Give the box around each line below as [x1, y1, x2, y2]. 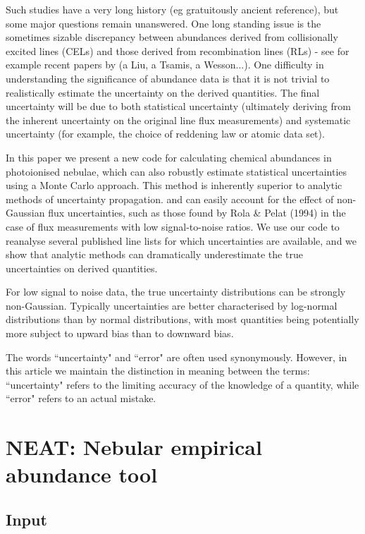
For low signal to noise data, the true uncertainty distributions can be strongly [6, 284, 346, 299]
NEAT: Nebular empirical [6, 432, 262, 461]
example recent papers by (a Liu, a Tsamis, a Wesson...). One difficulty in [6, 57, 324, 72]
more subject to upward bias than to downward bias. [6, 326, 234, 341]
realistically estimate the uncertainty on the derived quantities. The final [6, 85, 320, 99]
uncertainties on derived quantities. [6, 260, 158, 275]
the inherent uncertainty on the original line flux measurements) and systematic [6, 112, 351, 127]
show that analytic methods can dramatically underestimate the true [6, 247, 303, 262]
